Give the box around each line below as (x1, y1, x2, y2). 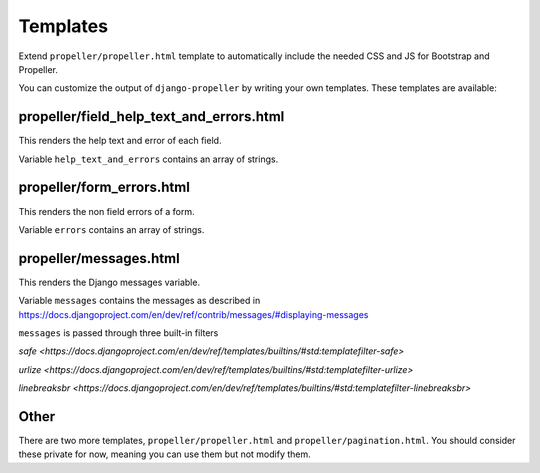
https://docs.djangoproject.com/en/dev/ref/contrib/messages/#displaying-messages (18, 308, 369, 320)
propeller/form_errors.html (18, 179, 190, 196)
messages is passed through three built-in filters (18, 327, 219, 339)
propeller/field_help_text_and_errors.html (18, 108, 285, 125)
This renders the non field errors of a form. (18, 205, 195, 217)
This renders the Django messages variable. (18, 276, 200, 288)
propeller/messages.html (18, 250, 180, 267)
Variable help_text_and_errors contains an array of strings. (18, 153, 279, 165)
